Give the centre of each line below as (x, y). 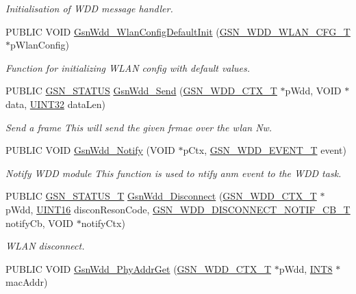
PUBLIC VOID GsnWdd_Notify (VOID (90, 150)
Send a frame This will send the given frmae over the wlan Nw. (139, 127)
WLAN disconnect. (45, 246)
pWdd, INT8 (306, 268)
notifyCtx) (103, 223)
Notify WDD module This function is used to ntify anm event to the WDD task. (174, 173)
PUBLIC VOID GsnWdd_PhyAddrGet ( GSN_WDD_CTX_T (138, 268)
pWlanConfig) (40, 45)
